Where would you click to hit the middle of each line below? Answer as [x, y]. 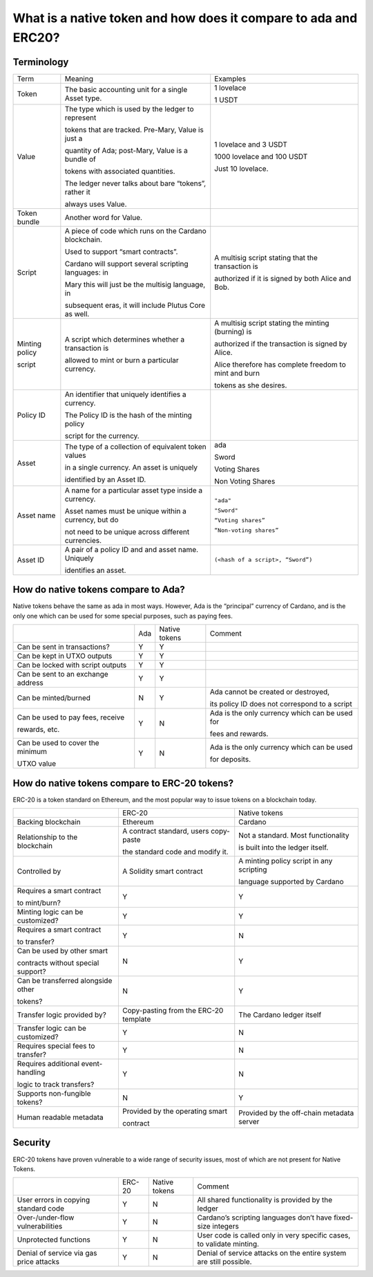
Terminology [41, 62]
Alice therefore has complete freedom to [280, 365]
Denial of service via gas [57, 1253]
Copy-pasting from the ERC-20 [173, 1011]
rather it [77, 192]
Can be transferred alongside [65, 981]
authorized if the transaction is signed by [281, 344]
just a [74, 138]
